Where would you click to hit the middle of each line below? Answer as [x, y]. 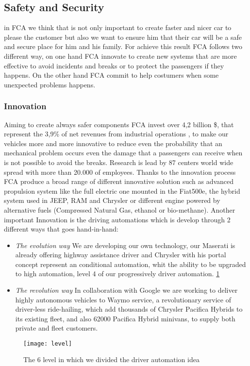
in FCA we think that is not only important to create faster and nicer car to [118, 27]
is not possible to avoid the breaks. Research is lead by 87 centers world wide [119, 162]
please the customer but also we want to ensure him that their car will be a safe [123, 37]
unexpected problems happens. [50, 84]
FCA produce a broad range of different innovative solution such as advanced [119, 181]
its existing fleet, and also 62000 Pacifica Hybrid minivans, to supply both [125, 318]
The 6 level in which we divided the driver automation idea [111, 359]
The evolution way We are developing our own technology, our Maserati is [125, 245]
